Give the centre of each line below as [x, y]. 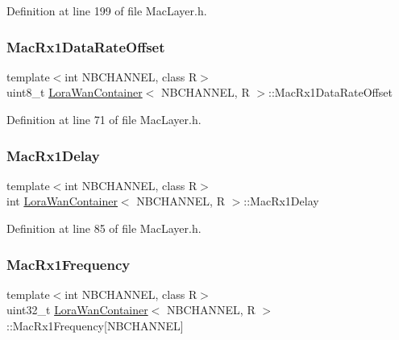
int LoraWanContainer [62, 201]
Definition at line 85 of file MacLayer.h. [104, 228]
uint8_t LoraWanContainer [75, 92]
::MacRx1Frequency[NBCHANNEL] [95, 325]
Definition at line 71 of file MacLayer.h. [104, 119]
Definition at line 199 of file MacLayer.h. [107, 10]
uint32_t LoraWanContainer [77, 310]
